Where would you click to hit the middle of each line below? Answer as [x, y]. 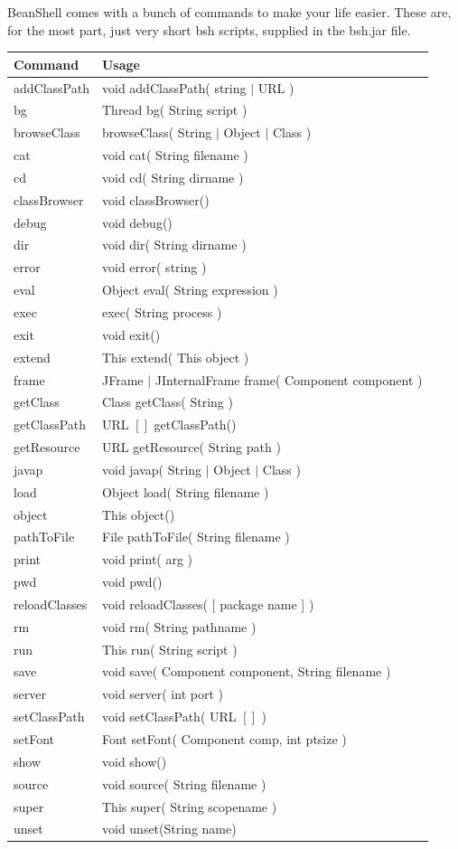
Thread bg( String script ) [174, 110]
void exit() [131, 334]
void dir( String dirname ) [174, 245]
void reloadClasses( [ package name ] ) [208, 604]
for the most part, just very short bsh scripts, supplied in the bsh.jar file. [209, 29]
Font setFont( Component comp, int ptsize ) [224, 739]
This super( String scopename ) [189, 806]
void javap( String [152, 469]
